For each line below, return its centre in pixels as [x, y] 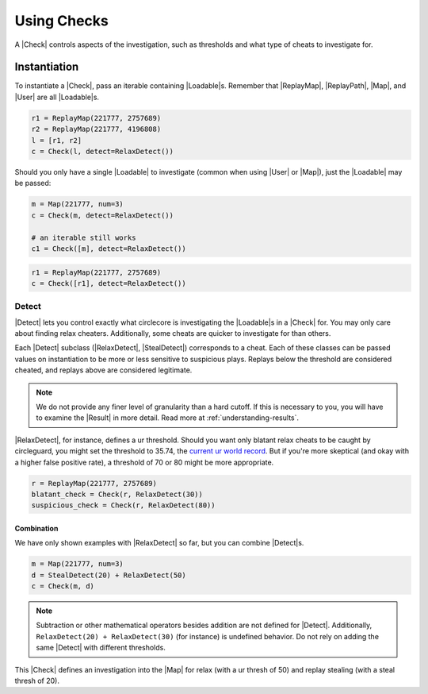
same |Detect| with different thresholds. [101, 648]
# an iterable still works [84, 237]
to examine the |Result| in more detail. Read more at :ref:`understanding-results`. [168, 418]
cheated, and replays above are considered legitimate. [103, 370]
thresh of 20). [37, 681]
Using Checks [61, 21]
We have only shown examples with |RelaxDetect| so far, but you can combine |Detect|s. [159, 543]
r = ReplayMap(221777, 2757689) [94, 483]
